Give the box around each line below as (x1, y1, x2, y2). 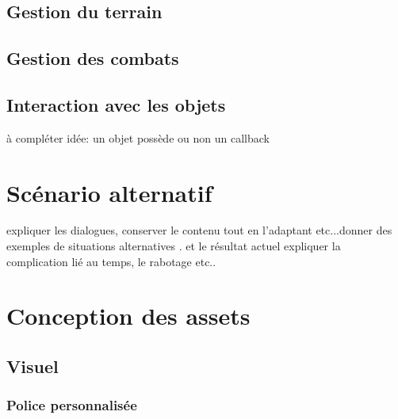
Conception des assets (6, 299, 251, 332)
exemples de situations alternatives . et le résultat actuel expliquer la (6, 238, 341, 254)
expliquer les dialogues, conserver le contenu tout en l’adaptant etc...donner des (6, 222, 392, 238)
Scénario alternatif (6, 176, 212, 208)
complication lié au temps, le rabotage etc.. (6, 253, 216, 269)
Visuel (6, 354, 59, 379)
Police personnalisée (6, 395, 137, 415)
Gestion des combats (6, 46, 179, 70)
